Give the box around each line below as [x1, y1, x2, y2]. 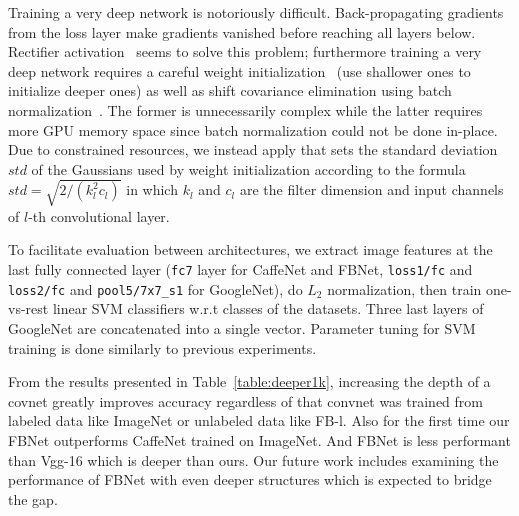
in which [126, 179, 178, 200]
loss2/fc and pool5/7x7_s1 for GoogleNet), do [8, 278, 303, 299]
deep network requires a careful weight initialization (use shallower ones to [8, 60, 471, 81]
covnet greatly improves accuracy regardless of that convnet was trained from [8, 390, 483, 411]
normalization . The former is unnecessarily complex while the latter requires [8, 99, 483, 120]
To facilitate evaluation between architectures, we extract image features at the [8, 239, 493, 260]
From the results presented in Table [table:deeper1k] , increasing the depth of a [8, 371, 491, 392]
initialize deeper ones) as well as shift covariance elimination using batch [8, 80, 452, 101]
